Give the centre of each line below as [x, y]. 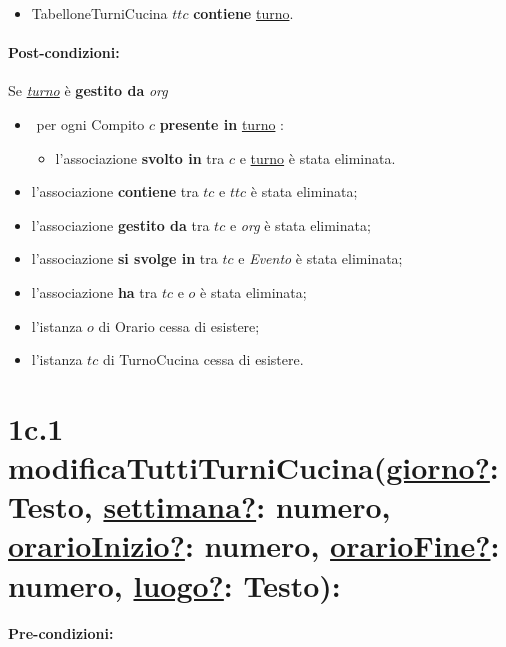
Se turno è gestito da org [88, 90]
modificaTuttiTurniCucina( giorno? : [253, 467]
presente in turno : [221, 123]
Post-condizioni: [64, 52]
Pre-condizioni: [61, 633]
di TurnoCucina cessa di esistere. [203, 359]
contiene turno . [243, 13]
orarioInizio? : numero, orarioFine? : [254, 545]
